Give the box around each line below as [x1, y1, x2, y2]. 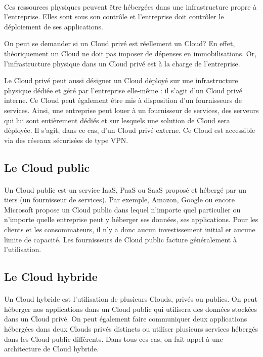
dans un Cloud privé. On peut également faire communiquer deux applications [4, 313, 247, 324]
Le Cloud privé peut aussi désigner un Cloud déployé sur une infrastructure [4, 75, 238, 86]
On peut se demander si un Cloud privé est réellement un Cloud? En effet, [4, 38, 235, 49]
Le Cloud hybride [4, 269, 98, 284]
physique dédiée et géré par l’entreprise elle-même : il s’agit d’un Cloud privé [4, 85, 242, 95]
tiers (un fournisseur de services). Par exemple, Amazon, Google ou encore [4, 194, 235, 205]
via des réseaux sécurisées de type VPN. [4, 134, 128, 145]
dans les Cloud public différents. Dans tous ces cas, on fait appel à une [4, 333, 223, 344]
